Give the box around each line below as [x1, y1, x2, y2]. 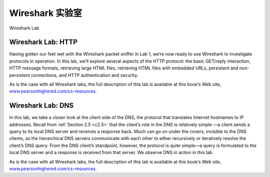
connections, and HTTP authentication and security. [30, 72, 138, 78]
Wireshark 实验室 [9, 7, 82, 18]
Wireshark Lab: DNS [9, 101, 74, 110]
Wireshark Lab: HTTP [9, 38, 77, 46]
